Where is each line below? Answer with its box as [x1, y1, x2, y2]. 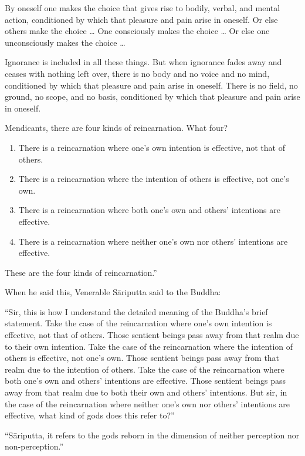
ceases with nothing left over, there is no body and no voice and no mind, [5, 67, 270, 79]
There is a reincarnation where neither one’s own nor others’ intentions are [18, 235, 288, 247]
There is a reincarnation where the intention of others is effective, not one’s [18, 173, 289, 185]
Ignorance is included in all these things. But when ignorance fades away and [5, 56, 282, 68]
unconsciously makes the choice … [5, 36, 126, 48]
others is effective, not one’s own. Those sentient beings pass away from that [5, 352, 280, 364]
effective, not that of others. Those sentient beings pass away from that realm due [5, 329, 299, 341]
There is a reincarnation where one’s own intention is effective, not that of [18, 141, 285, 153]
